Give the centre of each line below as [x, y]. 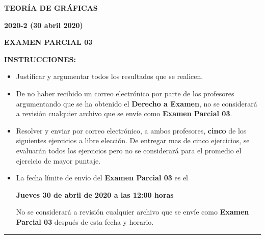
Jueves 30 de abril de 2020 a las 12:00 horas [95, 194]
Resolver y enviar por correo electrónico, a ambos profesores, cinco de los [131, 130]
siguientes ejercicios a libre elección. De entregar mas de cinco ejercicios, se [133, 140]
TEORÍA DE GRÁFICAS [51, 8]
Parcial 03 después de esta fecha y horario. [85, 221]
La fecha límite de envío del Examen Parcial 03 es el [102, 178]
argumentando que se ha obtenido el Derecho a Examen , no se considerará [137, 103]
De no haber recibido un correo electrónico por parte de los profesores [125, 93]
